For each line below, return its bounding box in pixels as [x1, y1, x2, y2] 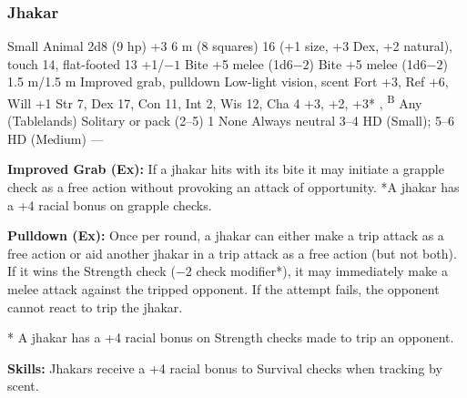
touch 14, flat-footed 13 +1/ [7, 54, 165, 73]
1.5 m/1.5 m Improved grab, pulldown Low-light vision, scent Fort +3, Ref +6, [7, 72, 449, 91]
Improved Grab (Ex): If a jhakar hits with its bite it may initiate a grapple [7, 159, 444, 179]
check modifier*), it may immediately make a [196, 261, 448, 281]
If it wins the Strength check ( [7, 261, 176, 281]
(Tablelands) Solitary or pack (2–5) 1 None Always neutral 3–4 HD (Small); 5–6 [7, 111, 454, 130]
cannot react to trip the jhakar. [7, 297, 183, 316]
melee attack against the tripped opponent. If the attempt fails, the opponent [7, 280, 440, 298]
